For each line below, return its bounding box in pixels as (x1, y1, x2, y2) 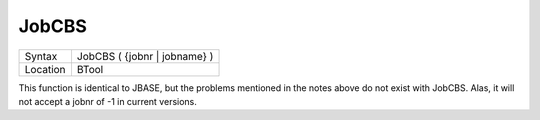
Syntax (24, 49, 58, 63)
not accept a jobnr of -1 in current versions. (18, 95, 197, 107)
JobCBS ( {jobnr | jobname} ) (76, 49, 214, 63)
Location (24, 62, 66, 76)
